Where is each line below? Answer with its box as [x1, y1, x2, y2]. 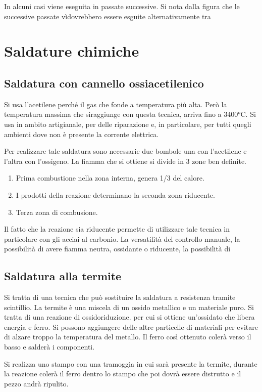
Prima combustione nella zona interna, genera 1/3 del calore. [16, 172, 204, 183]
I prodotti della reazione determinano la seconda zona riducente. [16, 189, 215, 200]
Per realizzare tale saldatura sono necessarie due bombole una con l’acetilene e [4, 146, 247, 156]
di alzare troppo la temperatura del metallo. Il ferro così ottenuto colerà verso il [4, 331, 251, 342]
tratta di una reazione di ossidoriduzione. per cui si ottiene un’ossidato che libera [4, 312, 255, 322]
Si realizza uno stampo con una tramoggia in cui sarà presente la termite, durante [4, 358, 257, 369]
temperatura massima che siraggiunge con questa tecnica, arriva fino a [4, 109, 222, 119]
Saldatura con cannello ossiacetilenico [4, 75, 204, 91]
